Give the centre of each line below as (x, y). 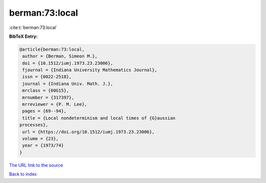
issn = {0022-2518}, (47, 77)
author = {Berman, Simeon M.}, (60, 56)
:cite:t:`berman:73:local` (33, 27)
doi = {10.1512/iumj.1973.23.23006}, (68, 63)
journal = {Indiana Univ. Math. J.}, (68, 84)
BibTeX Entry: (23, 36)
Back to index (23, 174)
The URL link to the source (36, 165)
